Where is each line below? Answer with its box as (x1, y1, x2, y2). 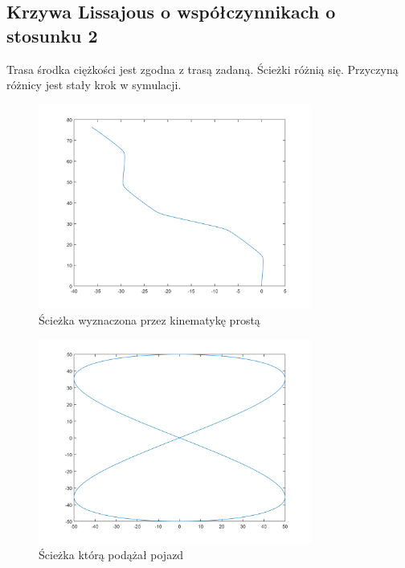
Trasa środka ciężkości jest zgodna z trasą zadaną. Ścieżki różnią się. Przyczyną (6, 60, 399, 77)
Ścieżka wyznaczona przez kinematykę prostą (39, 311, 260, 328)
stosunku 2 (6, 22, 98, 47)
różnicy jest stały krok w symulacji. (6, 76, 182, 93)
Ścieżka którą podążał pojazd (39, 546, 184, 563)
